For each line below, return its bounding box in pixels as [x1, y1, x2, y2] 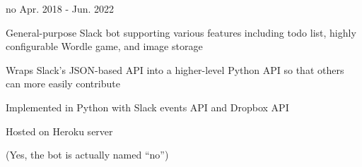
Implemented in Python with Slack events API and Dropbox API [6, 99, 289, 114]
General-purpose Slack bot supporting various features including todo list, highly [6, 25, 356, 39]
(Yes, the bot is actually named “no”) [6, 147, 169, 162]
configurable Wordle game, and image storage [6, 39, 203, 54]
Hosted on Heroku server [6, 123, 113, 138]
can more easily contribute [6, 76, 120, 91]
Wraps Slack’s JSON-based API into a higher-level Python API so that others [6, 62, 344, 77]
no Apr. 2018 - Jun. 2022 [6, 1, 115, 16]
